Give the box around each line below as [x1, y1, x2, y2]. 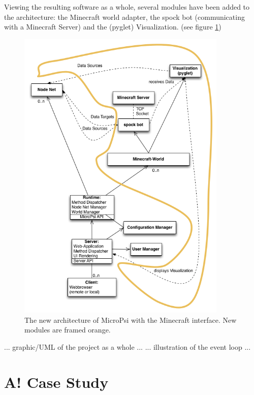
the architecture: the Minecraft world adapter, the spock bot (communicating [4, 11, 245, 22]
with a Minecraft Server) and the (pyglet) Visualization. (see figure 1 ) [4, 21, 221, 32]
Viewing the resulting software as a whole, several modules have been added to [4, 2, 250, 12]
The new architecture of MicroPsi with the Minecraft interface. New [24, 314, 237, 325]
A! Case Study [4, 371, 109, 392]
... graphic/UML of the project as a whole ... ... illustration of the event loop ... [4, 341, 251, 352]
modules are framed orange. [24, 324, 111, 335]
